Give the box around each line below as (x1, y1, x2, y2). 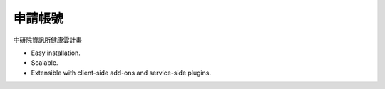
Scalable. (31, 58, 58, 67)
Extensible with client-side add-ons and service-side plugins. (31, 68, 212, 77)
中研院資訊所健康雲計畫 (13, 36, 82, 44)
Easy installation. (31, 48, 81, 57)
